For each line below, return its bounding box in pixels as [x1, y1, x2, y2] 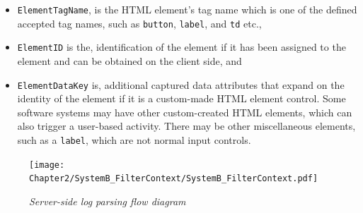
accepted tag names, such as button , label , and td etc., [17, 16, 262, 30]
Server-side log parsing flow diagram [29, 193, 186, 208]
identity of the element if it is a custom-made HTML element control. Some [17, 91, 346, 106]
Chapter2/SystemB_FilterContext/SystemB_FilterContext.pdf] [29, 174, 318, 184]
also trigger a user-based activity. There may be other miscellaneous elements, [17, 118, 356, 133]
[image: [29, 159, 65, 170]
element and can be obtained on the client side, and [17, 53, 242, 68]
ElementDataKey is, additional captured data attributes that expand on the [17, 77, 345, 92]
